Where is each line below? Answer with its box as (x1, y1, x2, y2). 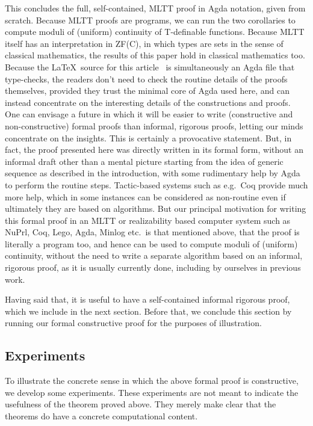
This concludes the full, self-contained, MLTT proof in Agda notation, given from (5, 2, 306, 14)
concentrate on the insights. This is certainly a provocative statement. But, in (5, 131, 292, 144)
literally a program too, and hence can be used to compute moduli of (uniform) (5, 237, 298, 250)
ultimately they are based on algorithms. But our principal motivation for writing (5, 202, 306, 215)
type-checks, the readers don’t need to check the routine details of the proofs (5, 72, 288, 85)
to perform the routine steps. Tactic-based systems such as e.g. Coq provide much (5, 178, 308, 191)
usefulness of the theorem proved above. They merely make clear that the (5, 398, 276, 410)
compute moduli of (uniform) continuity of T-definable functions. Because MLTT (5, 25, 305, 38)
